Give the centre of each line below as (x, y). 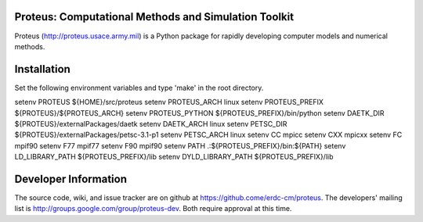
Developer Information (71, 179)
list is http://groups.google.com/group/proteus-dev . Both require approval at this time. (153, 209)
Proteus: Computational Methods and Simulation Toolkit (154, 17)
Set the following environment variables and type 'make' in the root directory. (139, 88)
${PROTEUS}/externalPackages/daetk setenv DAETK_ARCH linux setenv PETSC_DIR (151, 124)
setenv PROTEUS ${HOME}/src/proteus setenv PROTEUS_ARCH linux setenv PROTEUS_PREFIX (169, 102)
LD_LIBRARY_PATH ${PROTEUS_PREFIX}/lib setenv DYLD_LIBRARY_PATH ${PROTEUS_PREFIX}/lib (174, 157)
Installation (42, 69)
